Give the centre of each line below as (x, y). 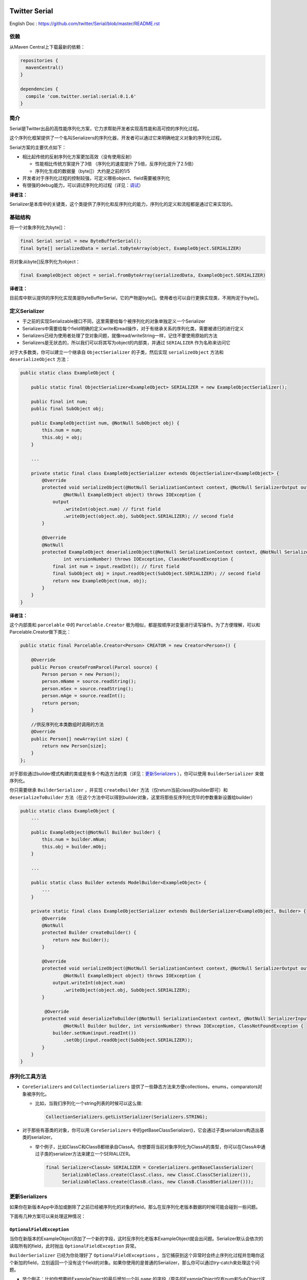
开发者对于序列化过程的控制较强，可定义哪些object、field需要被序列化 (96, 178)
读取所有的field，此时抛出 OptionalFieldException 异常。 (74, 1246)
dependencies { (39, 89)
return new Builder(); (81, 940)
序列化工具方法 (28, 1076)
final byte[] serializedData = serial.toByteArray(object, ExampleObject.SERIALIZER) (131, 248)
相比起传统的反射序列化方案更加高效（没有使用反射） (78, 157)
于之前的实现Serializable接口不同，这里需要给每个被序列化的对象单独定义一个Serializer (114, 321)
